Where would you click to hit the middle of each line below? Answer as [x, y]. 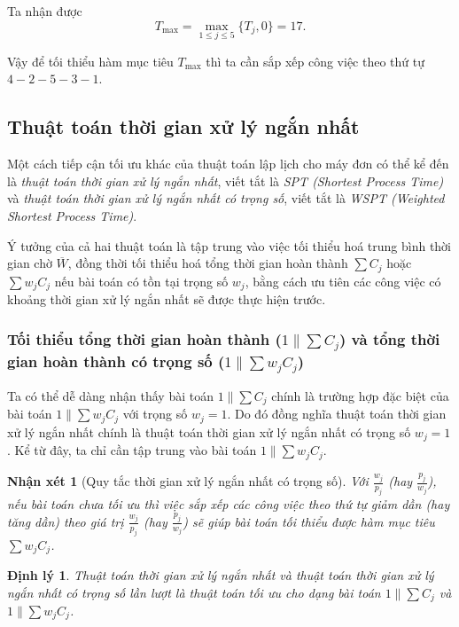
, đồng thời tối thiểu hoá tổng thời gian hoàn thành [208, 263]
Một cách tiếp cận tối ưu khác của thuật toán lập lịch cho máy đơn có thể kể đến [228, 164]
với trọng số [155, 414]
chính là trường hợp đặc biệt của [360, 396]
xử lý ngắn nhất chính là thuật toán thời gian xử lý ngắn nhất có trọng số [209, 431]
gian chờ [30, 263]
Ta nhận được [45, 11]
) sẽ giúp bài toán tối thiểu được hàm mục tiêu [309, 521]
